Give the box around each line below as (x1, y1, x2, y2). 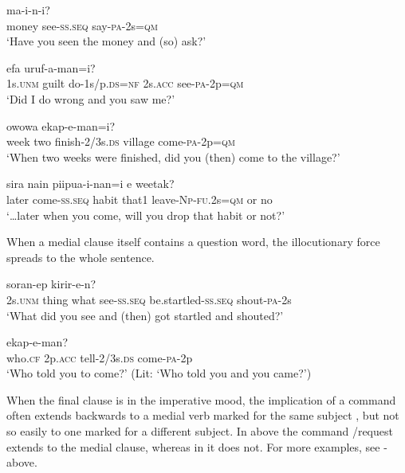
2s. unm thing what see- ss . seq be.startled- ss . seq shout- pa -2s (6, 291, 292, 307)
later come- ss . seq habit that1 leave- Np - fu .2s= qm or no (6, 190, 273, 207)
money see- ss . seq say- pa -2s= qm (6, 17, 158, 33)
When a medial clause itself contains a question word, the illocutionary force (6, 233, 380, 250)
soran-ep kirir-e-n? (6, 276, 96, 292)
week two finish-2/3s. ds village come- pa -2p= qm (6, 133, 235, 150)
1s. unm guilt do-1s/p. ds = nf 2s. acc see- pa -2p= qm (6, 75, 244, 92)
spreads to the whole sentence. (6, 248, 155, 265)
